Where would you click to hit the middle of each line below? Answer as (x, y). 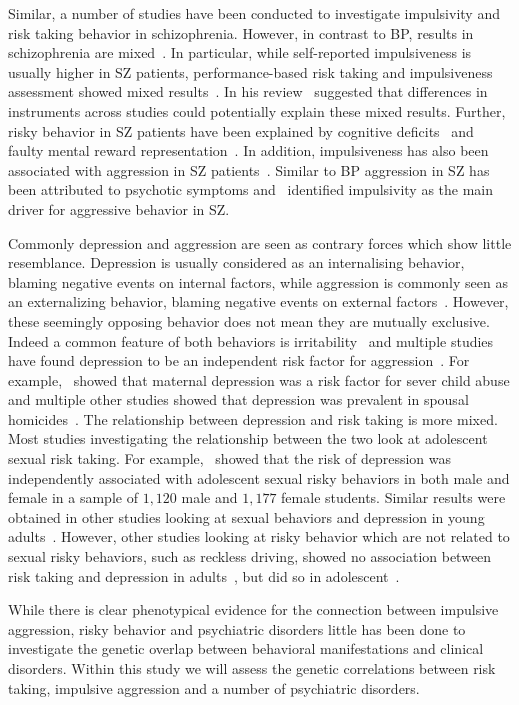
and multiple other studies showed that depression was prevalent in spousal (238, 399)
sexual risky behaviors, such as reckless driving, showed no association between (250, 556)
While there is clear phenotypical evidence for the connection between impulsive (253, 609)
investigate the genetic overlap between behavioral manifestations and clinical (246, 648)
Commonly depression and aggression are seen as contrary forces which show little (260, 242)
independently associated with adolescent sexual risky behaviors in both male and (259, 477)
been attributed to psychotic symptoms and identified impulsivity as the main (251, 189)
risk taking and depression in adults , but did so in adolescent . (204, 575)
